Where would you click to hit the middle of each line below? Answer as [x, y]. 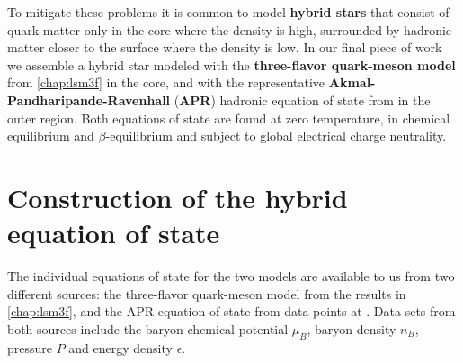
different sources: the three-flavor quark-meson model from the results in [207, 293]
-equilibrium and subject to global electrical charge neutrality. [276, 136]
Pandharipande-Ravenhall [89, 100]
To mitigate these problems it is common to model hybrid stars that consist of [228, 12]
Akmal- [352, 82]
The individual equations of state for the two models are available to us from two [231, 276]
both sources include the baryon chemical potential [148, 328]
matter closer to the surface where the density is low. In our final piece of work [225, 47]
